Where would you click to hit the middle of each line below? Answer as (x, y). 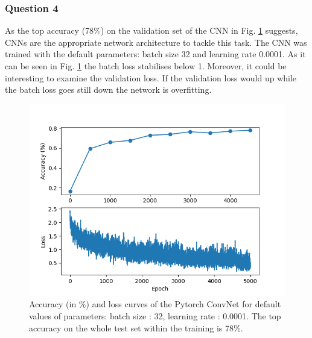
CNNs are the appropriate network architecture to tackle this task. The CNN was (156, 42)
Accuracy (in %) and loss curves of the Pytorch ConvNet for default (155, 304)
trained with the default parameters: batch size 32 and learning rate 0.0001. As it (155, 54)
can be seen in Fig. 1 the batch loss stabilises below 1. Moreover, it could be (146, 66)
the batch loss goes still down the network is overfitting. (108, 89)
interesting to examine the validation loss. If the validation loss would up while (151, 77)
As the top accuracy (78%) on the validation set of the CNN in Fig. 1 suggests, (151, 30)
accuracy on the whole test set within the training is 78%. (136, 327)
